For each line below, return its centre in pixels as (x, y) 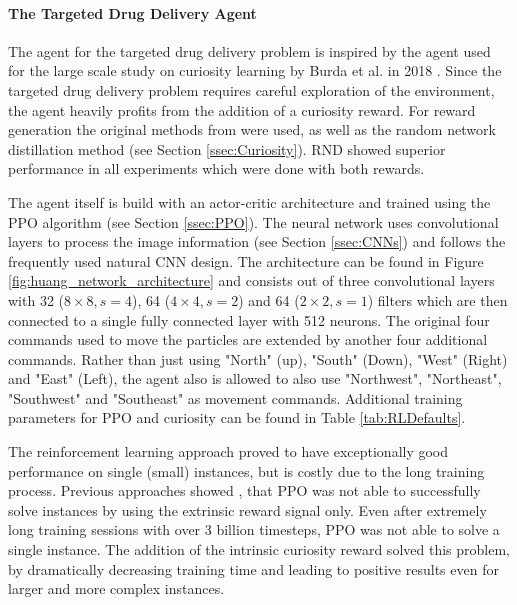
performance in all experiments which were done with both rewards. (216, 168)
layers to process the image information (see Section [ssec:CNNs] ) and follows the (257, 241)
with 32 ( (36, 299)
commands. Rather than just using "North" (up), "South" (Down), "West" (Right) (258, 358)
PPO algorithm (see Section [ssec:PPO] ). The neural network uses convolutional (253, 221)
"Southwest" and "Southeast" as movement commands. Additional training (235, 397)
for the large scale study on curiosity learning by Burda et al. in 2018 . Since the (255, 70)
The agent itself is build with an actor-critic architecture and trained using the (249, 201)
